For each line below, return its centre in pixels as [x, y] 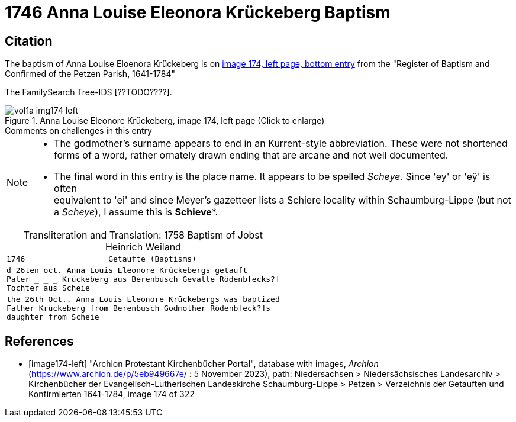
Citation [29, 41]
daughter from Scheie [53, 317]
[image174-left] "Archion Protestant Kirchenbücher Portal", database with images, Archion [204, 364]
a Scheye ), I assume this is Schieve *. [136, 212]
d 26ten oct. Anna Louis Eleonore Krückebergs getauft [127, 270]
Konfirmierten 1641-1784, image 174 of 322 [112, 394]
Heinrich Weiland [143, 247]
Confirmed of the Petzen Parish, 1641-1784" [90, 74]
